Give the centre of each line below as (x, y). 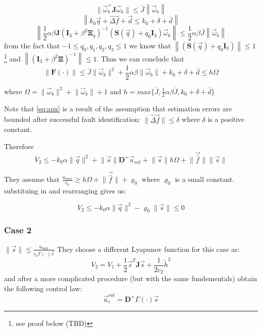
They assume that (32, 179)
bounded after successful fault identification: (72, 119)
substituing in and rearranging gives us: (65, 190)
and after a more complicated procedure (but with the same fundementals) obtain (130, 278)
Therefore (19, 146)
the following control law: (43, 288)
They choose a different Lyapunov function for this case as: (148, 249)
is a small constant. (205, 179)
